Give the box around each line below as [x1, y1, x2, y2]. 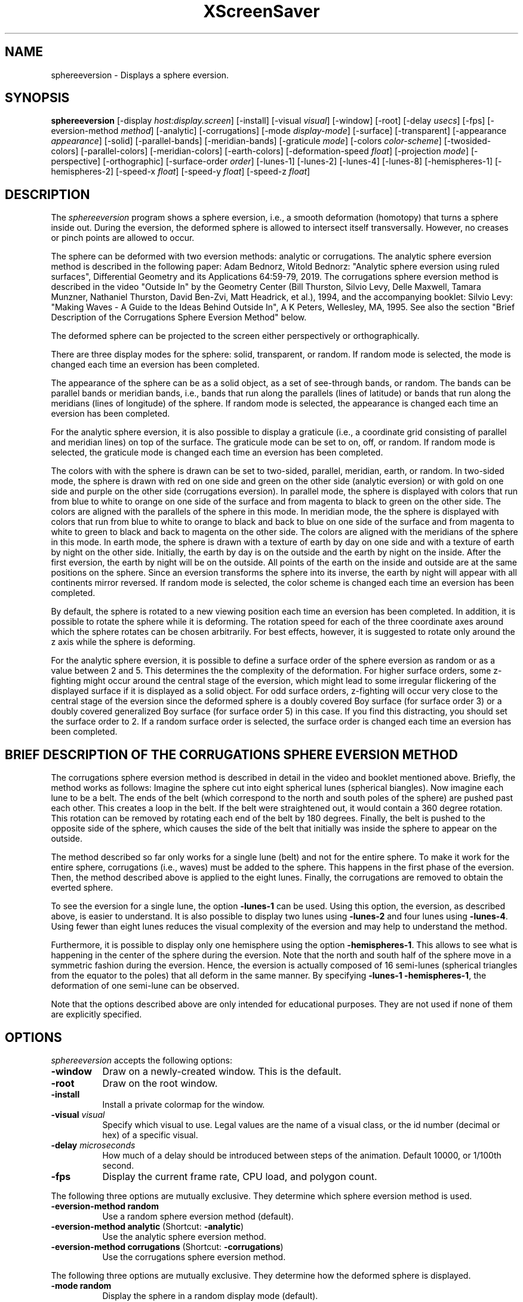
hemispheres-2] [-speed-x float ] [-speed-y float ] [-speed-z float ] [51, 166, 310, 177]
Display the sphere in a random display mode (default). [102, 1290, 318, 1301]
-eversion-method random [51, 1200, 159, 1211]
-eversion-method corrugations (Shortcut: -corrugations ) [51, 1241, 284, 1252]
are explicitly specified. [51, 1009, 142, 1020]
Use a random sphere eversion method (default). [102, 1211, 294, 1221]
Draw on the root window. [102, 1077, 218, 1089]
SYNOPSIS [5, 90, 70, 106]
